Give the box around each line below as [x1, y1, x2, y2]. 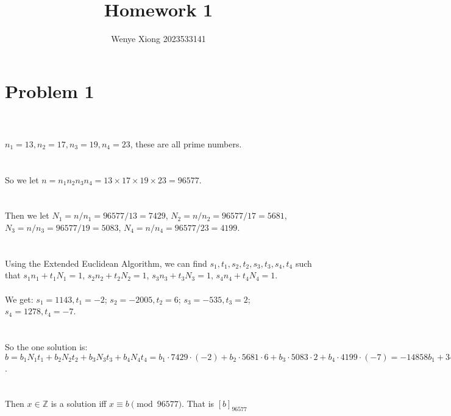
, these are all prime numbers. [130, 137, 242, 150]
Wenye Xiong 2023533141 [111, 32, 206, 45]
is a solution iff [51, 397, 107, 410]
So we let [5, 173, 39, 186]
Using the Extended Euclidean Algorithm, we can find [5, 256, 207, 269]
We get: [5, 292, 34, 305]
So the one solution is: [5, 340, 88, 353]
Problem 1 [5, 78, 94, 103]
